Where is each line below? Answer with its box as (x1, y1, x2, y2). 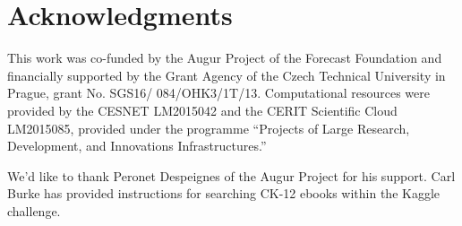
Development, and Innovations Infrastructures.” (7, 136, 267, 155)
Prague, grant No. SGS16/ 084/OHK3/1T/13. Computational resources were (7, 83, 430, 102)
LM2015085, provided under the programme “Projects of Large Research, (7, 118, 410, 137)
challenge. (7, 201, 61, 220)
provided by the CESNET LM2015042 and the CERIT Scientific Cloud (7, 100, 398, 119)
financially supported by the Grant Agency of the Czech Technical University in (7, 65, 446, 84)
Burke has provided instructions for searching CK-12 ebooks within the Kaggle (7, 184, 441, 203)
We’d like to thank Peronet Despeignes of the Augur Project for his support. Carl (7, 166, 456, 185)
